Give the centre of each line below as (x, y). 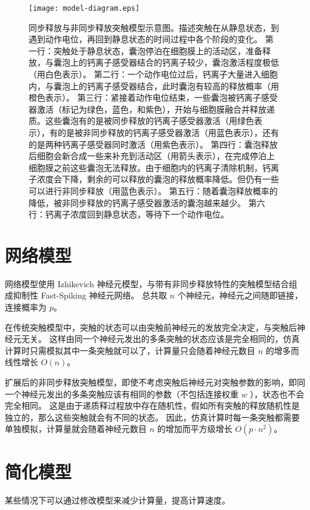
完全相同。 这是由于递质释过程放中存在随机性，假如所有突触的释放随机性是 (152, 405)
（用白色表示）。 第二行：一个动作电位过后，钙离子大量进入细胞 (153, 74)
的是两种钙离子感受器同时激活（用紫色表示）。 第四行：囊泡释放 (153, 144)
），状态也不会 (277, 394)
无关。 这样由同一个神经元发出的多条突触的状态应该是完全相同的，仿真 (160, 339)
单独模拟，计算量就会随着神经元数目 (76, 429)
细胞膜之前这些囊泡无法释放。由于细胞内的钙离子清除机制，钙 (150, 167)
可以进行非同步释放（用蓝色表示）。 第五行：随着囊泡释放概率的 (153, 190)
